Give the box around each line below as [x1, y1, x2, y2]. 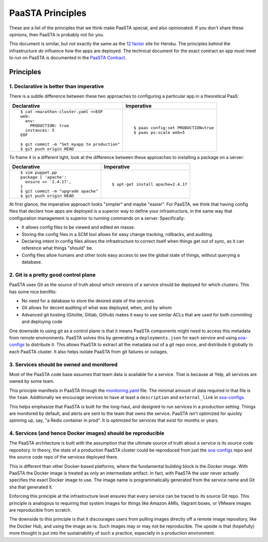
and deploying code [21, 318, 63, 325]
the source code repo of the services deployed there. [9, 454, 119, 460]
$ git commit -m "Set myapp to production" [20, 142, 120, 147]
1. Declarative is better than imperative [9, 82, 104, 89]
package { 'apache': [20, 174, 67, 180]
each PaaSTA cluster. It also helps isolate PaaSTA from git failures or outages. [9, 348, 168, 355]
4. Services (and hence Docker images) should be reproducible [9, 430, 165, 437]
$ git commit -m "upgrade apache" [20, 189, 99, 194]
